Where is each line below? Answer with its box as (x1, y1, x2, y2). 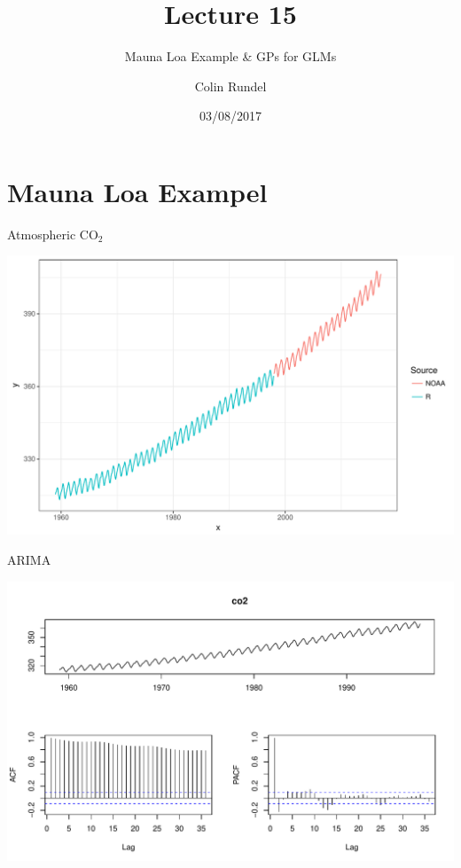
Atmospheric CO (7, 224, 98, 243)
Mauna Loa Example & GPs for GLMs (124, 47, 337, 66)
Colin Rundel (194, 76, 267, 95)
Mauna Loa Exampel (7, 173, 268, 209)
